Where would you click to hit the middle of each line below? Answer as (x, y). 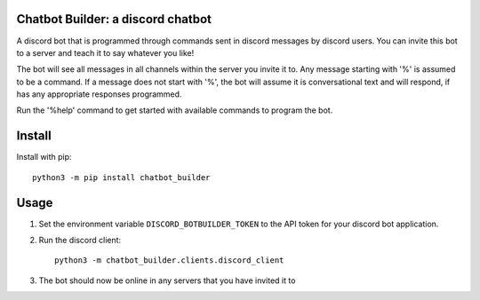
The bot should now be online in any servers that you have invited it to (167, 280)
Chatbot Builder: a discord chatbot (114, 19)
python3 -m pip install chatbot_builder (121, 177)
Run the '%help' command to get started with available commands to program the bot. (175, 110)
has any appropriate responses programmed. (99, 94)
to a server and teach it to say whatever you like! (105, 52)
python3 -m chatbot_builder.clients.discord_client (169, 261)
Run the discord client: (80, 241)
